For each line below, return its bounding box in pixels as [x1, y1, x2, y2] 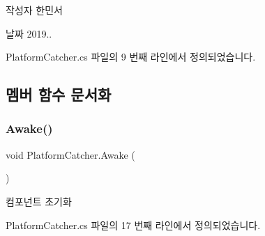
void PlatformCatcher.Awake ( [6, 147, 135, 162]
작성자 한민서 [6, 3, 63, 17]
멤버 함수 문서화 [6, 84, 112, 105]
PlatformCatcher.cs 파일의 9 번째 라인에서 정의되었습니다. [6, 49, 256, 64]
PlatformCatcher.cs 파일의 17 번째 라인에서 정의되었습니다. [6, 217, 261, 232]
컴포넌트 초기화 [6, 194, 72, 208]
